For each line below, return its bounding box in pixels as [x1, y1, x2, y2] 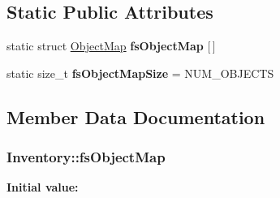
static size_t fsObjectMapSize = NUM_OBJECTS [6, 64, 274, 81]
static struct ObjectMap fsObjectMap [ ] [6, 37, 216, 54]
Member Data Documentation [6, 104, 265, 129]
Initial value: [6, 179, 79, 196]
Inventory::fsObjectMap [6, 147, 166, 167]
